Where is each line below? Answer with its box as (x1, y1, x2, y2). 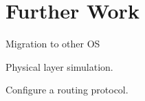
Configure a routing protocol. (5, 82, 129, 97)
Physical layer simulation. (5, 59, 113, 74)
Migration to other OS (5, 36, 100, 51)
